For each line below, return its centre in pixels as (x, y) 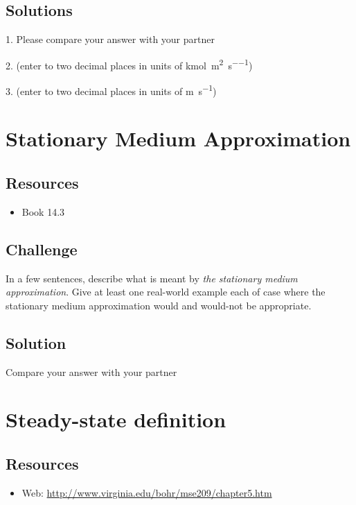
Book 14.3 (43, 211)
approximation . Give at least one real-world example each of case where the (166, 292)
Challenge (42, 249)
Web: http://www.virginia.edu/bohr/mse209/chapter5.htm (147, 492)
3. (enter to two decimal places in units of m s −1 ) (111, 90)
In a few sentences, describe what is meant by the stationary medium (152, 278)
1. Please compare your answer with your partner (110, 39)
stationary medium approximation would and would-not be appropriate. (159, 305)
